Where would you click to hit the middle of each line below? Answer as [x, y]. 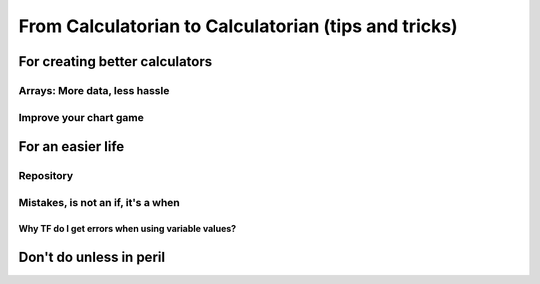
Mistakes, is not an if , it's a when [99, 202]
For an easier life [71, 146]
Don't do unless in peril [91, 257]
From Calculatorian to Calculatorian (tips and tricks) [238, 26]
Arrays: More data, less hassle [94, 90]
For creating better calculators [115, 61]
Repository [46, 176]
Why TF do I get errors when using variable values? [127, 229]
